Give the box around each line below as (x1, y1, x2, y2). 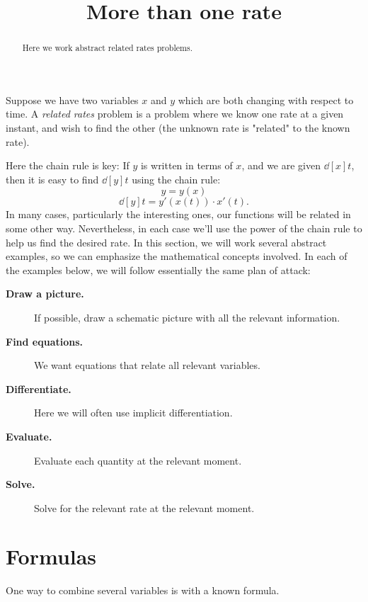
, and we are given (241, 158, 321, 173)
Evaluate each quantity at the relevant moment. (34, 453, 242, 467)
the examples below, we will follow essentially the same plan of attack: (6, 262, 311, 277)
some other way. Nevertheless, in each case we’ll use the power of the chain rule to (6, 220, 362, 235)
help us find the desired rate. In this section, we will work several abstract (6, 234, 327, 249)
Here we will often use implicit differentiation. (34, 405, 233, 420)
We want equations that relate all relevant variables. (34, 358, 260, 373)
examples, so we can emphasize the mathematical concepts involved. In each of (6, 249, 347, 263)
